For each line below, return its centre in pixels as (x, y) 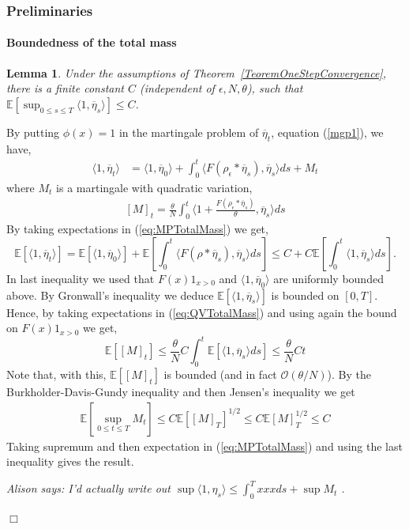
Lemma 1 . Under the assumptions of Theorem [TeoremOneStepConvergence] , (196, 72)
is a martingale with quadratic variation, (154, 187)
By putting (33, 132)
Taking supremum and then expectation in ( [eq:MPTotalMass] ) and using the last (204, 446)
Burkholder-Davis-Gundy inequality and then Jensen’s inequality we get (181, 392)
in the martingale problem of (189, 132)
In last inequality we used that (81, 278)
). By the (349, 374)
